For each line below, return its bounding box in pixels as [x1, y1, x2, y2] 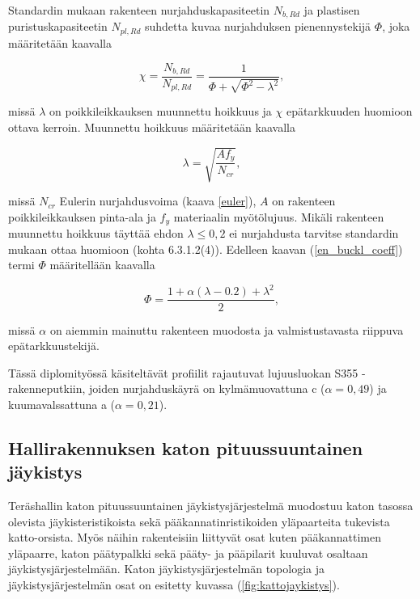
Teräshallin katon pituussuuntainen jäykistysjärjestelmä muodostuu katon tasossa [8, 497, 414, 514]
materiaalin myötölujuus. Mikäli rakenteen [173, 208, 384, 225]
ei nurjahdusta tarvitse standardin [229, 225, 399, 242]
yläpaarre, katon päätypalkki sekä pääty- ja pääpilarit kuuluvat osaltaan [8, 544, 368, 561]
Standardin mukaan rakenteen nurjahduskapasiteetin [8, 2, 270, 18]
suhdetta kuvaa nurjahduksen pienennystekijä [144, 18, 371, 35]
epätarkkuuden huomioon [286, 103, 413, 120]
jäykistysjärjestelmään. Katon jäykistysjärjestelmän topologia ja [8, 560, 325, 577]
